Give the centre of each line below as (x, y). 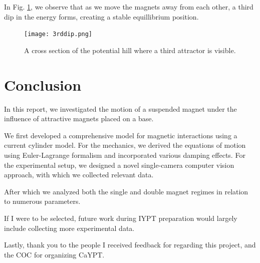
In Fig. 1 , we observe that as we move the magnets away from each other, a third (129, 7)
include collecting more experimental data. (69, 228)
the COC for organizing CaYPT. (54, 254)
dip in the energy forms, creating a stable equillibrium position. (101, 16)
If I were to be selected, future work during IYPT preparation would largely (121, 218)
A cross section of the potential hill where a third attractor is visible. (130, 50)
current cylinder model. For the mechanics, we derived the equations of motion (125, 145)
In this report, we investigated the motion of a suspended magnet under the (120, 108)
